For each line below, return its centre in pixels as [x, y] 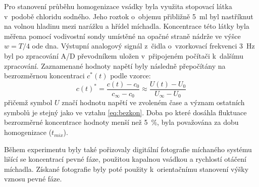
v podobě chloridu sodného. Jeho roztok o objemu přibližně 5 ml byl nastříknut [129, 16]
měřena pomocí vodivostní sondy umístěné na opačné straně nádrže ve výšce [122, 36]
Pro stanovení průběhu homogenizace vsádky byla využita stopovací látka [118, 6]
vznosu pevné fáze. [33, 179]
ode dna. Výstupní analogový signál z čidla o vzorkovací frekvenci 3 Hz [143, 46]
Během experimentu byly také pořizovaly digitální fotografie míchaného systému [128, 149]
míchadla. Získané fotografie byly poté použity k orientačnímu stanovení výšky [126, 169]
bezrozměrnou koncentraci [44, 76]
